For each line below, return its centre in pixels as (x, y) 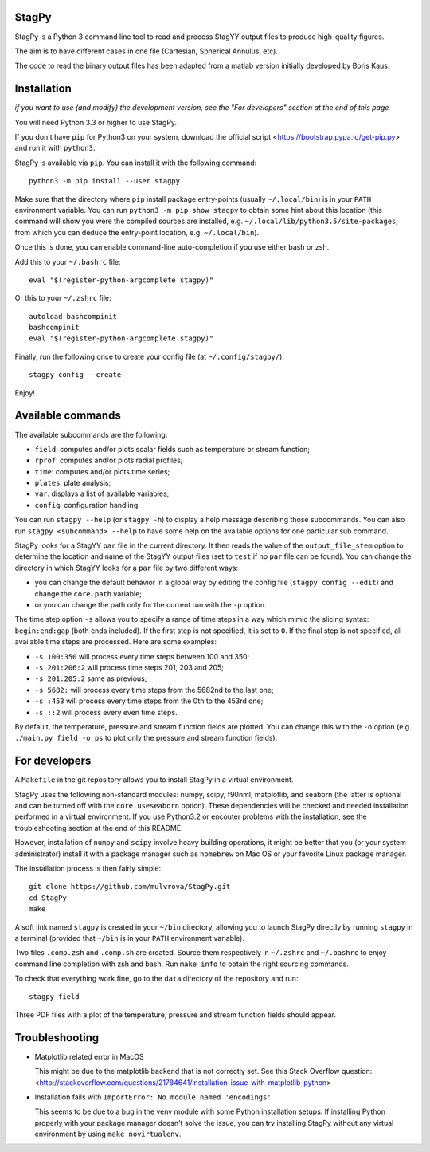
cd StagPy (48, 898)
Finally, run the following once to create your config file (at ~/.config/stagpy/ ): (149, 356)
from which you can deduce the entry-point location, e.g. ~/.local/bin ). (137, 232)
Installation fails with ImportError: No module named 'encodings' (153, 1097)
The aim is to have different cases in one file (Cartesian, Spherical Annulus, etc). (147, 51)
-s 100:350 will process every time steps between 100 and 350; (142, 656)
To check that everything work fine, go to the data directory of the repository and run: (156, 979)
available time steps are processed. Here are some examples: (115, 642)
